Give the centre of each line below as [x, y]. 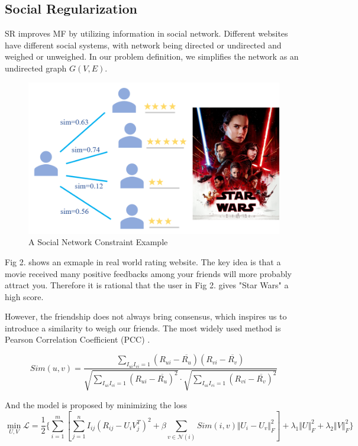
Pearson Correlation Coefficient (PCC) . [78, 339]
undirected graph [36, 68]
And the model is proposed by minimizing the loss [96, 404]
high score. [24, 296]
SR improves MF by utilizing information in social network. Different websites [146, 33]
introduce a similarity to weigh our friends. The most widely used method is [143, 328]
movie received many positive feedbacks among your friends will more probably [148, 273]
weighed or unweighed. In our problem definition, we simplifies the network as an [152, 56]
